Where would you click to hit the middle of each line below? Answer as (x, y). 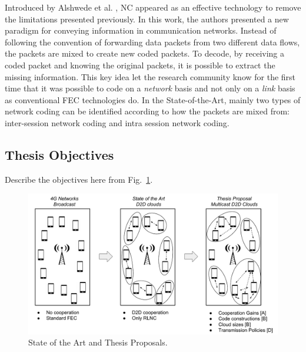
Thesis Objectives (59, 154)
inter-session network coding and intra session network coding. (117, 122)
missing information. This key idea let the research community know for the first (150, 76)
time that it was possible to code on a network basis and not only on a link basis (150, 88)
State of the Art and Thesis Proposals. (98, 342)
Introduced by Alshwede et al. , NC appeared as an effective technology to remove (153, 7)
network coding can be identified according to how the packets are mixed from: (147, 111)
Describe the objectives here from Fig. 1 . (79, 179)
